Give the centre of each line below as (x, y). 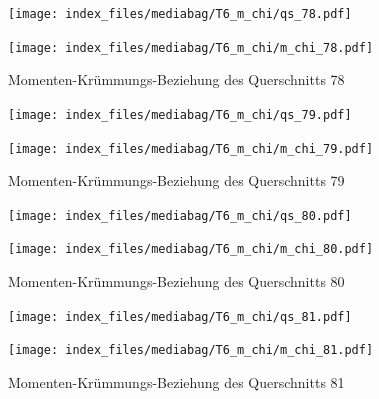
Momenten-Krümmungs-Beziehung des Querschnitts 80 (176, 281)
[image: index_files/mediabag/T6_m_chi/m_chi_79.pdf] (191, 148)
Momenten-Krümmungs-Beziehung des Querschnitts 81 (176, 382)
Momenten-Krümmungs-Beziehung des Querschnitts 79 (176, 180)
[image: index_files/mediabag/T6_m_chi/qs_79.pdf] (180, 114)
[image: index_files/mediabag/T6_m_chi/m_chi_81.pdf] (191, 350)
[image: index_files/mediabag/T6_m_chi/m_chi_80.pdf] (191, 249)
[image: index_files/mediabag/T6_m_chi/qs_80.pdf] (180, 215)
